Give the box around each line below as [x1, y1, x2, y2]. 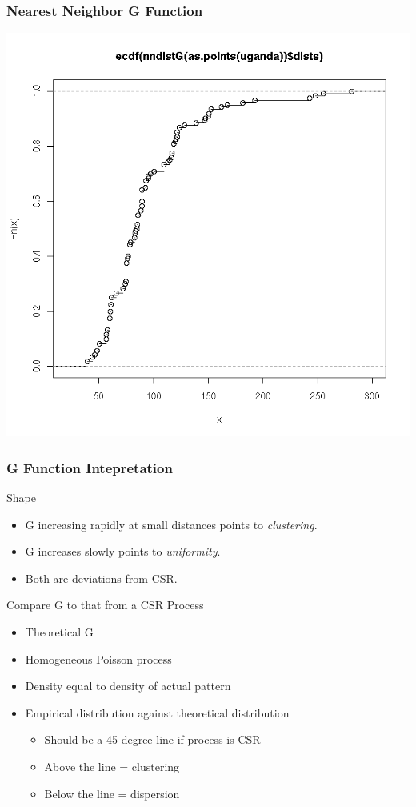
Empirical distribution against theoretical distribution [25, 704, 290, 721]
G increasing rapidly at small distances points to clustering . [25, 516, 318, 532]
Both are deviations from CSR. [25, 569, 178, 586]
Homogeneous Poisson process [25, 650, 172, 667]
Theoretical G [25, 624, 94, 640]
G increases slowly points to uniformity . [25, 543, 221, 560]
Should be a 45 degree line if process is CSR [44, 731, 261, 748]
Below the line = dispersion [44, 785, 180, 801]
